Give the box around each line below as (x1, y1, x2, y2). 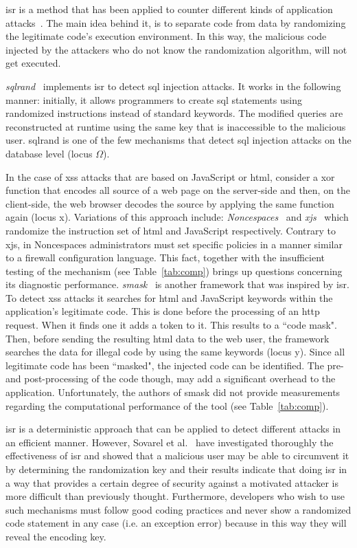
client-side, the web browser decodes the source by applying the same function (5, 196, 334, 210)
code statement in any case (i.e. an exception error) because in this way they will (5, 516, 347, 530)
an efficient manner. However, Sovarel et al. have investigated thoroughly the (5, 435, 334, 449)
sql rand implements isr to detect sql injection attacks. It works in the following (5, 78, 341, 93)
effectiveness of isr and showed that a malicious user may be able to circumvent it (5, 448, 349, 463)
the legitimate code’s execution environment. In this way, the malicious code (5, 29, 327, 43)
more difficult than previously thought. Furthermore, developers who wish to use (5, 489, 345, 503)
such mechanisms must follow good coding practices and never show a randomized (5, 502, 352, 516)
